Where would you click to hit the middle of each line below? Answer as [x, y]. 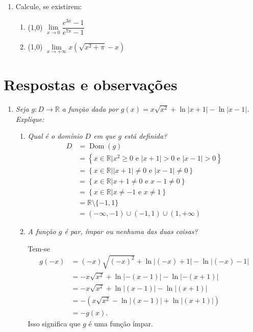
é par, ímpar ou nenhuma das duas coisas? [131, 231]
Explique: [30, 119]
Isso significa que [54, 323]
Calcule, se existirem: [49, 6]
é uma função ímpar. [121, 323]
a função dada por [90, 109]
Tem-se [39, 248]
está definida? [146, 136]
